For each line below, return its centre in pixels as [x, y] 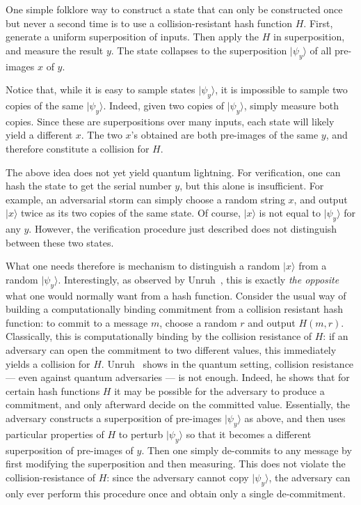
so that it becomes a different [249, 434]
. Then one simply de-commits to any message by [247, 450]
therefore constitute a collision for [78, 148]
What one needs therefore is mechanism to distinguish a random [143, 266]
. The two [102, 135]
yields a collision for [48, 363]
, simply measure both [291, 105]
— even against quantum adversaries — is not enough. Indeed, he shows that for [178, 377]
